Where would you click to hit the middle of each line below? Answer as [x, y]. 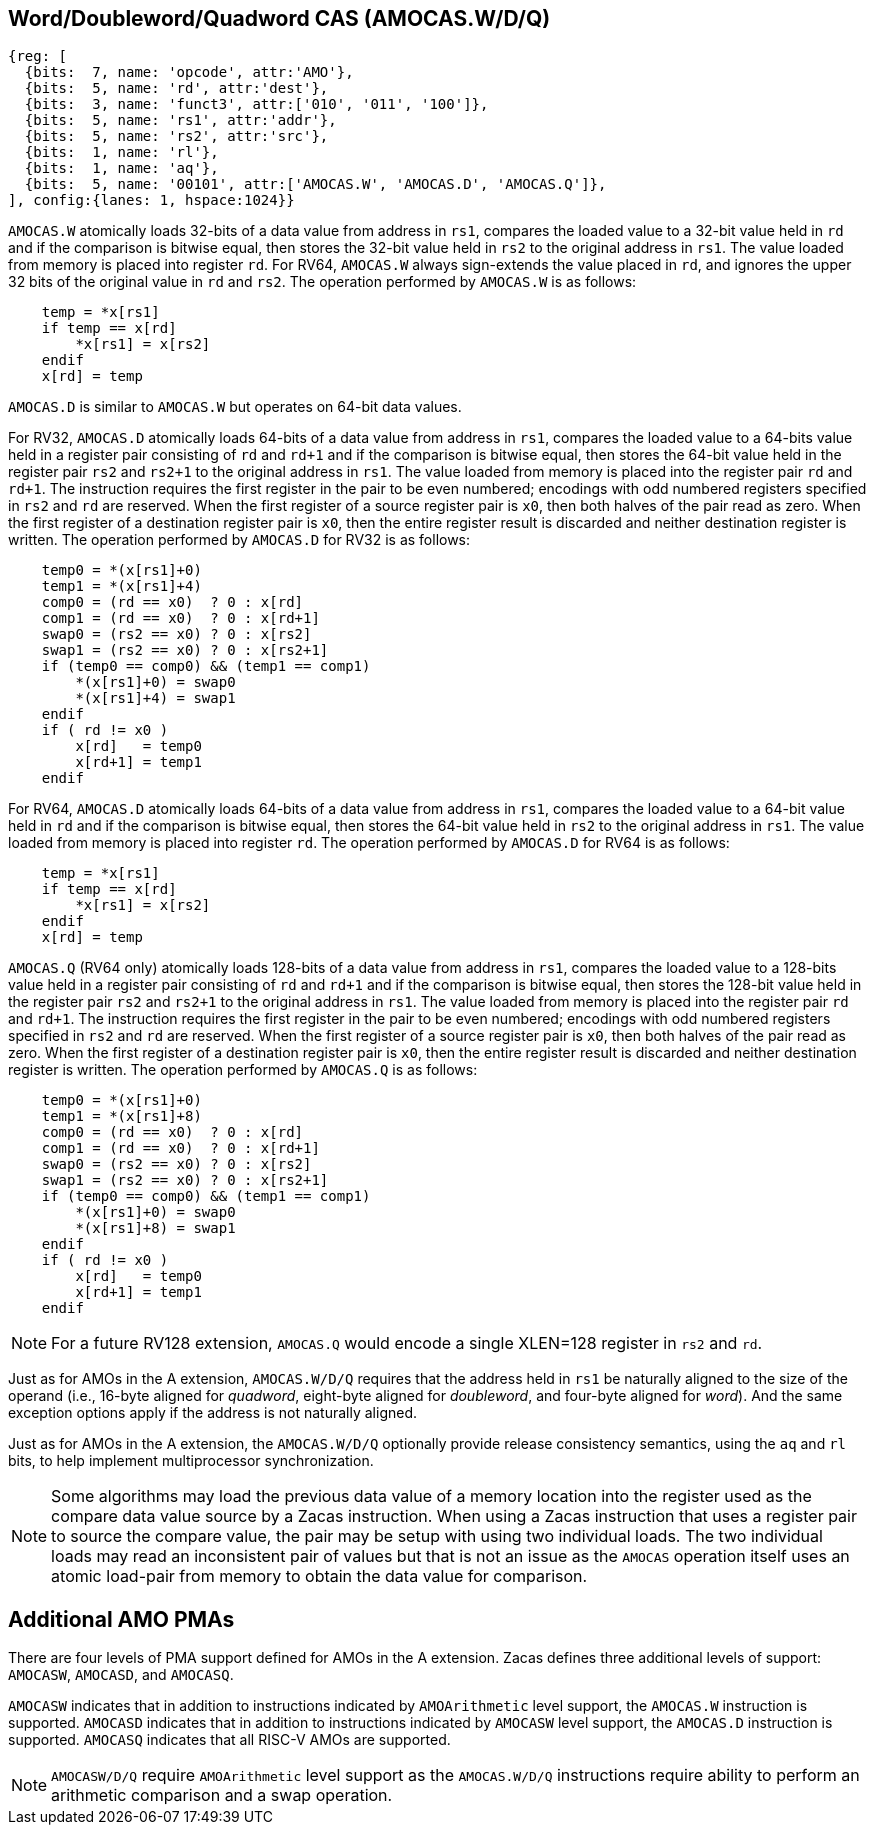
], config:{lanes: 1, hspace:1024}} [151, 200]
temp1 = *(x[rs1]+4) [121, 586]
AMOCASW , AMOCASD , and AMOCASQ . [121, 1675]
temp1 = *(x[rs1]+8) [121, 1116]
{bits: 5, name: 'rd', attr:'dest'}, [176, 88]
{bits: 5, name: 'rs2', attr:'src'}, [176, 136]
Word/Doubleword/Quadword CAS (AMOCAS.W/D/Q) [279, 18]
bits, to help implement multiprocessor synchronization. [191, 1461]
